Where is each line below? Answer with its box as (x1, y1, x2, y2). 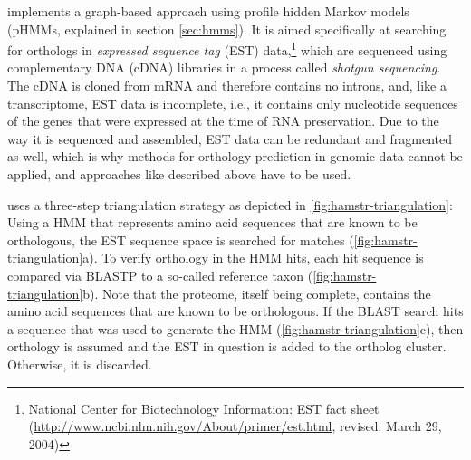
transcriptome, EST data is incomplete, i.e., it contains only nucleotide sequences (7, 93, 458, 112)
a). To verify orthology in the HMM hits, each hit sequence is (82, 248, 424, 267)
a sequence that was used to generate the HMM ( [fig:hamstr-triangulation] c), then (7, 319, 464, 338)
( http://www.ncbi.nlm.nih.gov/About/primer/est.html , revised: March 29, (28, 417, 442, 436)
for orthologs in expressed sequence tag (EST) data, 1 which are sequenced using (7, 38, 447, 59)
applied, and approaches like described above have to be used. (7, 165, 351, 183)
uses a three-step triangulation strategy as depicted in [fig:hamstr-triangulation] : (7, 195, 453, 214)
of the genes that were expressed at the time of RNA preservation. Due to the (7, 111, 439, 130)
